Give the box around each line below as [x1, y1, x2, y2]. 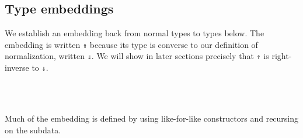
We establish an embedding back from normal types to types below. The [5, 27, 264, 39]
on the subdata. [5, 123, 61, 136]
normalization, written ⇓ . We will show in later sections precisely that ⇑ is [5, 50, 269, 62]
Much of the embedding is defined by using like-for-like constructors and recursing [5, 112, 299, 124]
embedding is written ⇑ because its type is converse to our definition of [5, 38, 258, 50]
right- [271, 50, 292, 62]
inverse [5, 61, 29, 74]
